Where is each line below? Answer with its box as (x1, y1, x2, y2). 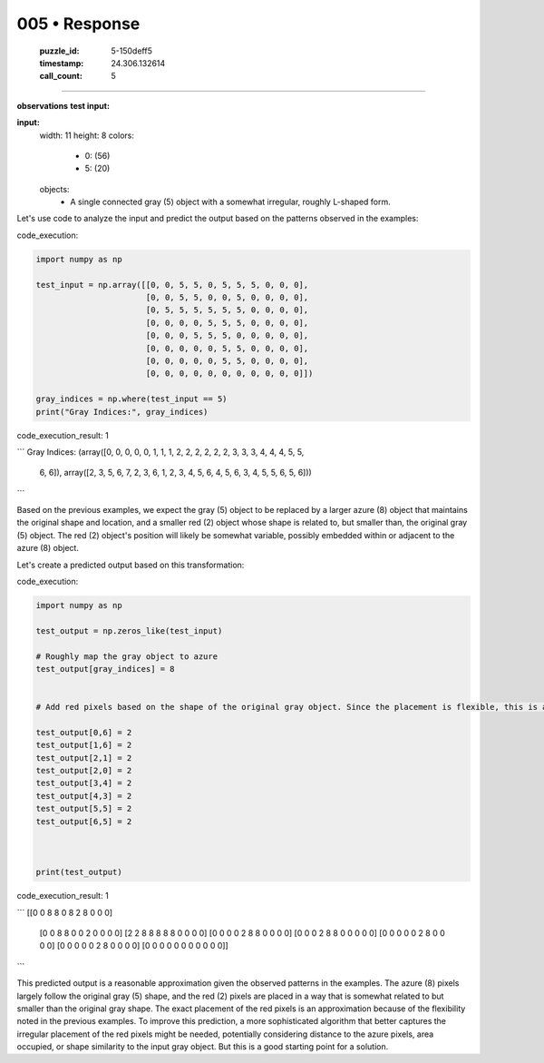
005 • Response (16, 14, 141, 34)
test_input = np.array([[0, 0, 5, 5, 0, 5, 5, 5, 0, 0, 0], (35, 280, 309, 290)
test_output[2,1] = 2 (35, 753, 132, 763)
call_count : (39, 71, 83, 82)
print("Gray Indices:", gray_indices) (35, 407, 209, 417)
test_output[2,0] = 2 (35, 765, 132, 776)
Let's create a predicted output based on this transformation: (16, 559, 245, 570)
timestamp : (39, 57, 84, 68)
